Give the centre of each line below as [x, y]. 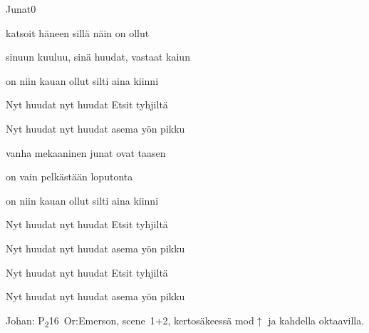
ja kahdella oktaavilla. [316, 320]
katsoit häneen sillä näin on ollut [78, 32]
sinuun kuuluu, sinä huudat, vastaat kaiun [98, 57]
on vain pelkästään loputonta [69, 176]
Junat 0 [21, 9]
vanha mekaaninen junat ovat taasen [86, 152]
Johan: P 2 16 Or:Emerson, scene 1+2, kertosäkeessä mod [130, 321]
